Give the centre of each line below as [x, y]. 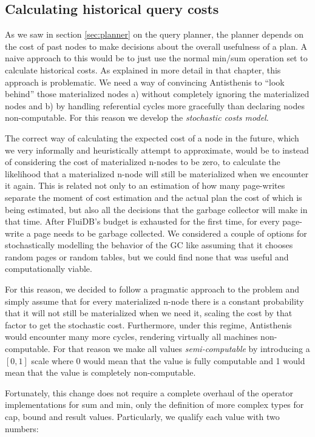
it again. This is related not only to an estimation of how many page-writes [145, 185]
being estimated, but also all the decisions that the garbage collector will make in [156, 209]
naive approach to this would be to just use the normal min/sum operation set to [156, 58]
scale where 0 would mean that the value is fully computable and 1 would [168, 360]
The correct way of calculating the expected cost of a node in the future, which [152, 137]
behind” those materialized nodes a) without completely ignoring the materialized [157, 94]
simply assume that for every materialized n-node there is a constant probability [154, 301]
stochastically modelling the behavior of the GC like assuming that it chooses [149, 245]
